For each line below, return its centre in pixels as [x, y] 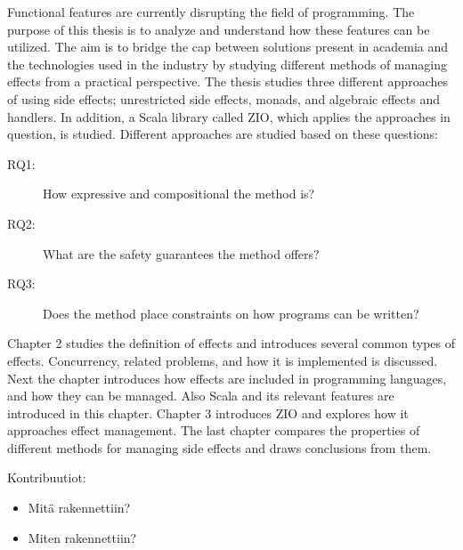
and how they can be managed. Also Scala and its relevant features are [201, 396]
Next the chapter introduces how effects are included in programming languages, [227, 378]
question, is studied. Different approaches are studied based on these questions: [223, 134]
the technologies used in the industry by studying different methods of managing [227, 64]
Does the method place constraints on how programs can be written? [231, 313]
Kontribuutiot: [47, 477]
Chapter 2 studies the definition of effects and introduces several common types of [231, 343]
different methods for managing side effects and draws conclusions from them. [219, 447]
